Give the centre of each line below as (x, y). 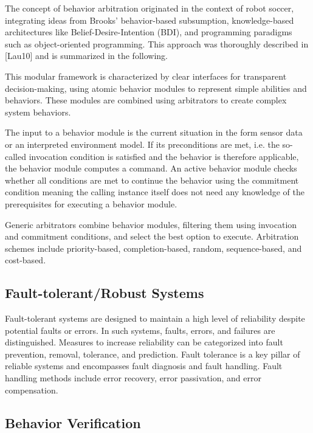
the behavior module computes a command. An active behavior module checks (151, 168)
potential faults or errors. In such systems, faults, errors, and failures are (140, 330)
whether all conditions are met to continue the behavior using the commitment (152, 180)
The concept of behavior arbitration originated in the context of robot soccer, (150, 8)
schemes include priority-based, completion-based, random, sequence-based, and (153, 248)
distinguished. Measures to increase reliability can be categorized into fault (144, 342)
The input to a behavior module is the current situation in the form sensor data (154, 132)
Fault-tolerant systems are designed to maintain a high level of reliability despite (155, 318)
